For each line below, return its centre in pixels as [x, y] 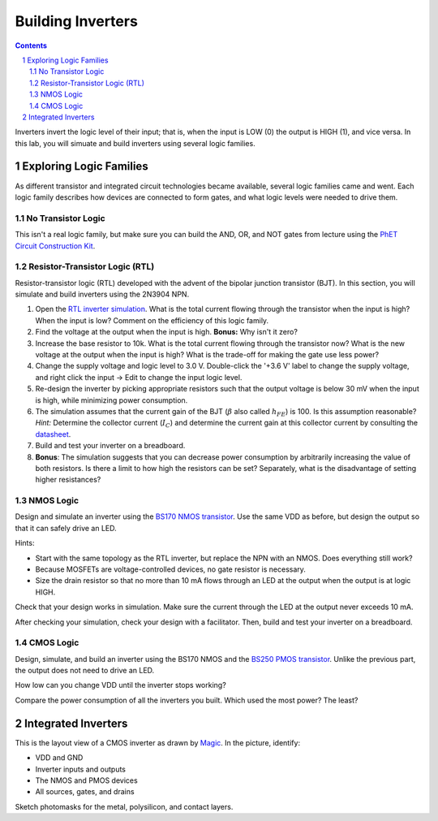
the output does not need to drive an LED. [85, 671]
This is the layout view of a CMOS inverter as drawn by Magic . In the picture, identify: [157, 742]
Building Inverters [76, 21]
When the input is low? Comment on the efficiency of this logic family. [152, 320]
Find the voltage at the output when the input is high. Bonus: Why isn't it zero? [166, 332]
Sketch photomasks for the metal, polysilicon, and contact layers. [124, 806]
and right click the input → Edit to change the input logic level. [139, 377]
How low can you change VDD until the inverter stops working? [120, 685]
